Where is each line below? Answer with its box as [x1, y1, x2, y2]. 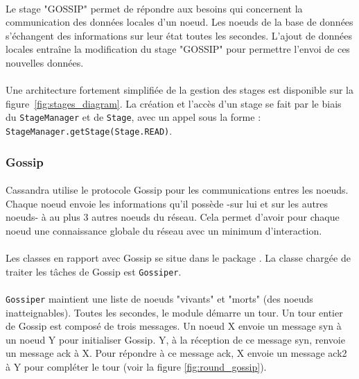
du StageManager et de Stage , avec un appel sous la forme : [6, 110, 261, 124]
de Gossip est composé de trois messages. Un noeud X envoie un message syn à [6, 319, 342, 333]
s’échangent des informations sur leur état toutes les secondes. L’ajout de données [6, 28, 352, 42]
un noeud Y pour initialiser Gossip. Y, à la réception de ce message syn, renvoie [6, 332, 345, 346]
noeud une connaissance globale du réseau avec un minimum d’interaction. [6, 223, 322, 237]
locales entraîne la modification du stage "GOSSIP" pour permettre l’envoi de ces [6, 42, 350, 56]
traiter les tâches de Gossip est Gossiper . [6, 264, 182, 278]
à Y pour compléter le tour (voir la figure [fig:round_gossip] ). [6, 359, 267, 373]
